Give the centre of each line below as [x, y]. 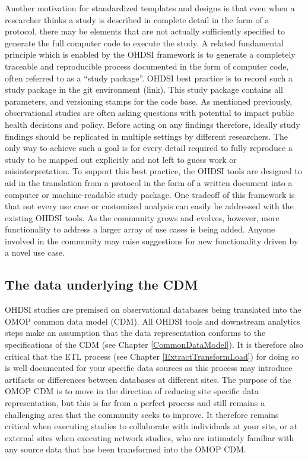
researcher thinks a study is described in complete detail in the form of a [137, 19]
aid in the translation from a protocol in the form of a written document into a [149, 182]
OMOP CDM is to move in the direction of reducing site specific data [132, 391]
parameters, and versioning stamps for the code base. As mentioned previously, [149, 101]
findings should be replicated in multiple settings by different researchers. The [147, 136]
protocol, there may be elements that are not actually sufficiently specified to [145, 31]
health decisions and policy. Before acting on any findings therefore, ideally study [153, 124]
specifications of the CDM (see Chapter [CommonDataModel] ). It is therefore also [154, 345]
